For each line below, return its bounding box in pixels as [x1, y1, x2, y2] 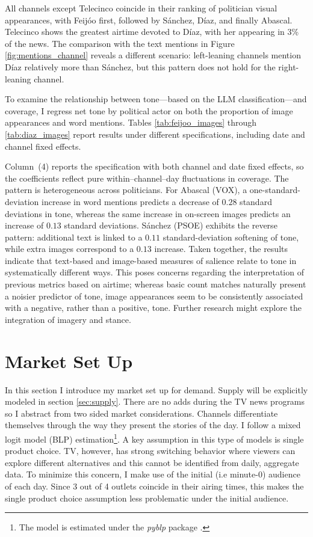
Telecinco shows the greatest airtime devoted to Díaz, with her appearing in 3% [5, 25, 299, 38]
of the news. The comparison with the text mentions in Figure [5, 37, 235, 49]
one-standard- [249, 183, 300, 196]
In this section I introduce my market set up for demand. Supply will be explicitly [5, 383, 308, 396]
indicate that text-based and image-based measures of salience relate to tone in [5, 254, 297, 266]
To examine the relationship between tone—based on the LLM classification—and [5, 93, 307, 105]
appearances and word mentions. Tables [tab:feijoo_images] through [5, 116, 257, 129]
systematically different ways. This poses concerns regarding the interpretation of [5, 266, 304, 278]
